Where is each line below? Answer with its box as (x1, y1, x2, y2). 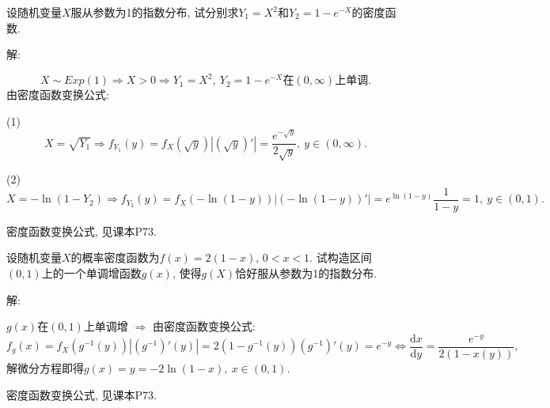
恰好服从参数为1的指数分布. (235, 265, 377, 281)
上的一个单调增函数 (41, 265, 142, 281)
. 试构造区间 (309, 249, 372, 266)
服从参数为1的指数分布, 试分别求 (70, 4, 239, 20)
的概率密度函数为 (70, 249, 160, 266)
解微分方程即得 (6, 359, 84, 376)
